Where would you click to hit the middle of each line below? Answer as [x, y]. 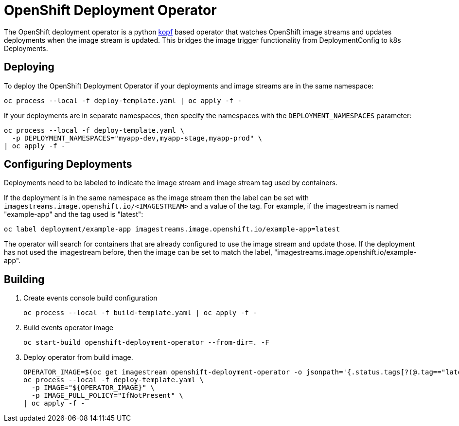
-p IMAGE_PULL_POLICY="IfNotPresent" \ [107, 396]
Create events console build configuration [90, 298]
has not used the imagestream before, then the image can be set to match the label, [138, 252]
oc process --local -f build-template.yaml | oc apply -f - [140, 313]
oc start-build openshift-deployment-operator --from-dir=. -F [146, 343]
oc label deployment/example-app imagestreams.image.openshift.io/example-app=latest [172, 229]
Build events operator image [68, 328]
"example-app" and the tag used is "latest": [74, 214]
